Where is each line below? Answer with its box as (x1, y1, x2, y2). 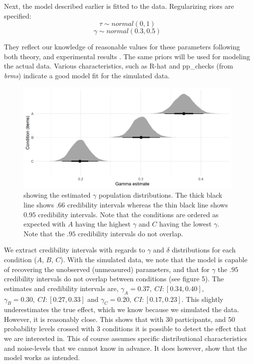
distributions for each (172, 245, 236, 255)
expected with (24, 219, 66, 229)
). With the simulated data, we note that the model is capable (60, 254, 248, 264)
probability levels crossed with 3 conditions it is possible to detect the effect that (4, 323, 247, 334)
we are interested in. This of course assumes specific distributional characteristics (4, 333, 248, 343)
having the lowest (159, 219, 212, 229)
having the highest (75, 219, 131, 229)
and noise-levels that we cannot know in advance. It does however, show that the (4, 342, 247, 353)
